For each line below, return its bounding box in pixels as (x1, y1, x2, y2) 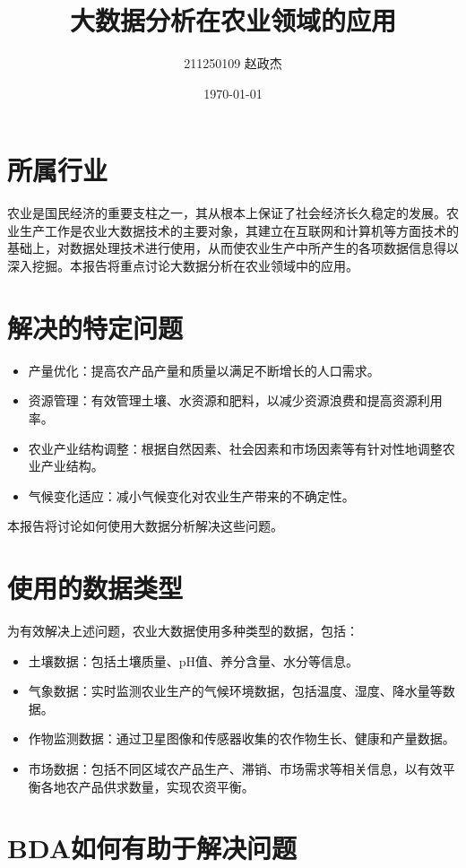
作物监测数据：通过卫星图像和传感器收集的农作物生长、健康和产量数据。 (28, 729, 455, 748)
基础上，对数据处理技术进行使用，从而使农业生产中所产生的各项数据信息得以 (7, 239, 459, 257)
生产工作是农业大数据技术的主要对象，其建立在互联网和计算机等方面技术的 (19, 221, 459, 239)
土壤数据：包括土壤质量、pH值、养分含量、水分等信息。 (28, 651, 359, 670)
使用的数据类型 (7, 569, 184, 606)
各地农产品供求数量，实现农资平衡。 (40, 777, 255, 795)
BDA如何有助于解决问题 (7, 829, 298, 866)
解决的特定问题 (7, 308, 184, 345)
